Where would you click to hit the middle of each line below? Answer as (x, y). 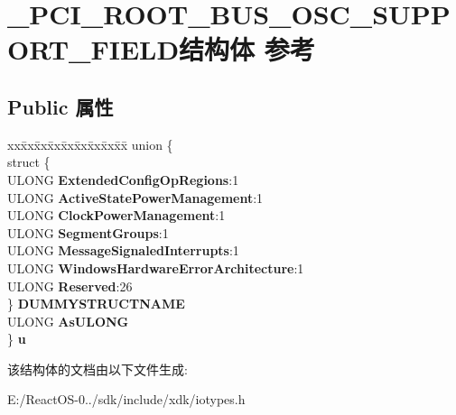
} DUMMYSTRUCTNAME (96, 304)
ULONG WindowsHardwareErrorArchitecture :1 (156, 267)
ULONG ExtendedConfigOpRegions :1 (123, 179)
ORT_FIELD (93, 49)
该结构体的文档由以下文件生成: (98, 369)
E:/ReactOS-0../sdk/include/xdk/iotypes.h (126, 399)
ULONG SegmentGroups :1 (88, 232)
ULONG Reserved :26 (70, 286)
